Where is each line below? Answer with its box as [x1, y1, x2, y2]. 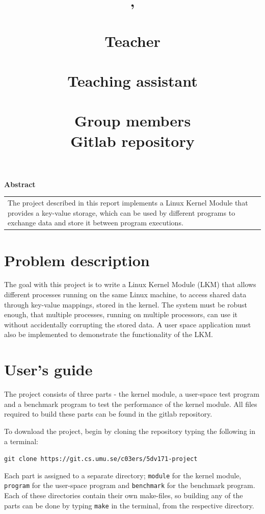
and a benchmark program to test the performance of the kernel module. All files [4, 398, 257, 409]
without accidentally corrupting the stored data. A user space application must [4, 319, 251, 329]
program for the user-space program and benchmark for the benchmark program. [4, 480, 255, 491]
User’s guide [4, 359, 93, 380]
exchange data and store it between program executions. [8, 217, 183, 228]
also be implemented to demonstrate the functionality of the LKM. [4, 329, 213, 340]
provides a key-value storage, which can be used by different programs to [8, 207, 235, 218]
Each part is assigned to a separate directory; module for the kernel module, [4, 470, 242, 480]
